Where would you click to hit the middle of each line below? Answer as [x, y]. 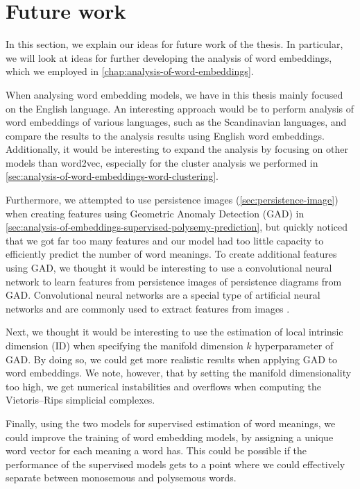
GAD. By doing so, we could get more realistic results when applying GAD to [171, 359]
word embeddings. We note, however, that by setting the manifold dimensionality [179, 373]
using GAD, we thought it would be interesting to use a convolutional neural [169, 268]
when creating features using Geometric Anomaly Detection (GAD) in [155, 213]
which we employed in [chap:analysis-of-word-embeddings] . [130, 71]
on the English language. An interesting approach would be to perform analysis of [180, 108]
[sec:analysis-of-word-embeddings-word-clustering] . [112, 176]
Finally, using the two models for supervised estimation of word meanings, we [171, 423]
